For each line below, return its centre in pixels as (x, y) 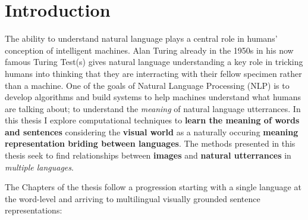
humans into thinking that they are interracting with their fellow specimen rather (153, 73)
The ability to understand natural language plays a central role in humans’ (141, 38)
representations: (34, 210)
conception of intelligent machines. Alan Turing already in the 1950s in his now (149, 50)
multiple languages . (39, 167)
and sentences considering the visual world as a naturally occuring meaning (152, 131)
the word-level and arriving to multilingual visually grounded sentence (133, 198)
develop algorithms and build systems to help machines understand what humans (153, 97)
